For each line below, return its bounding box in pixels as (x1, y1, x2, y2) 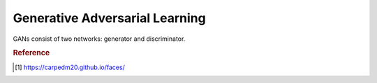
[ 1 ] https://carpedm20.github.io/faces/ (15, 63, 125, 71)
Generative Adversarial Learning (13, 10, 206, 26)
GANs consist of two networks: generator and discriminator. (13, 35, 186, 43)
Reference (13, 48, 50, 58)
